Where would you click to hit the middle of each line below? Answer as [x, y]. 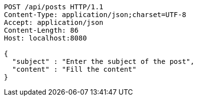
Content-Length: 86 [41, 30]
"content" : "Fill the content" [74, 69]
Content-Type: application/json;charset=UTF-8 [95, 15]
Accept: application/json [54, 22]
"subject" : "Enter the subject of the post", [103, 61]
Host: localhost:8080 [45, 38]
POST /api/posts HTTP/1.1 [54, 7]
